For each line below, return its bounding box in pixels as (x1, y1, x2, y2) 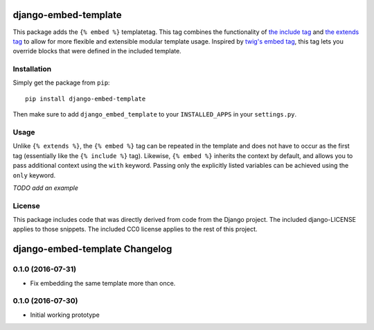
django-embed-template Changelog (12, 243, 172, 255)
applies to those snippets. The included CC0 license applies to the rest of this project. (12, 225, 258, 234)
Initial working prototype (30, 311, 100, 319)
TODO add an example (12, 184, 79, 192)
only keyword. (12, 171, 56, 180)
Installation (12, 64, 52, 74)
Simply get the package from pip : (12, 78, 110, 87)
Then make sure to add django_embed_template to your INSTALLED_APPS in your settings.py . (12, 110, 297, 119)
